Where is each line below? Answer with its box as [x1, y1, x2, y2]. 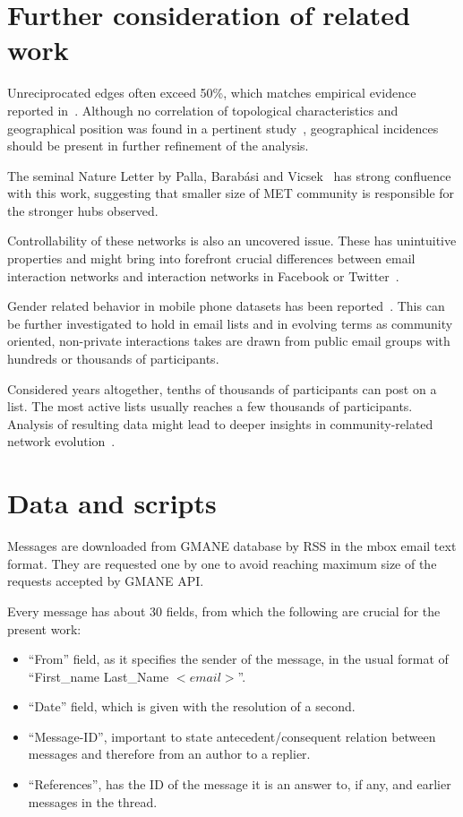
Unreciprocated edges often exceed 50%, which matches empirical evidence [7, 83, 416, 102]
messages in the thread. [28, 792, 158, 811]
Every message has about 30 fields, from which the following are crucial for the [7, 601, 441, 620]
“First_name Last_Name [28, 666, 169, 685]
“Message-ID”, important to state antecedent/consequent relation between [28, 727, 436, 745]
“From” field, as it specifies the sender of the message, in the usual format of [28, 649, 449, 668]
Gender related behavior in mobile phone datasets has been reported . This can [7, 297, 445, 315]
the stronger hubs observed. [7, 201, 159, 219]
